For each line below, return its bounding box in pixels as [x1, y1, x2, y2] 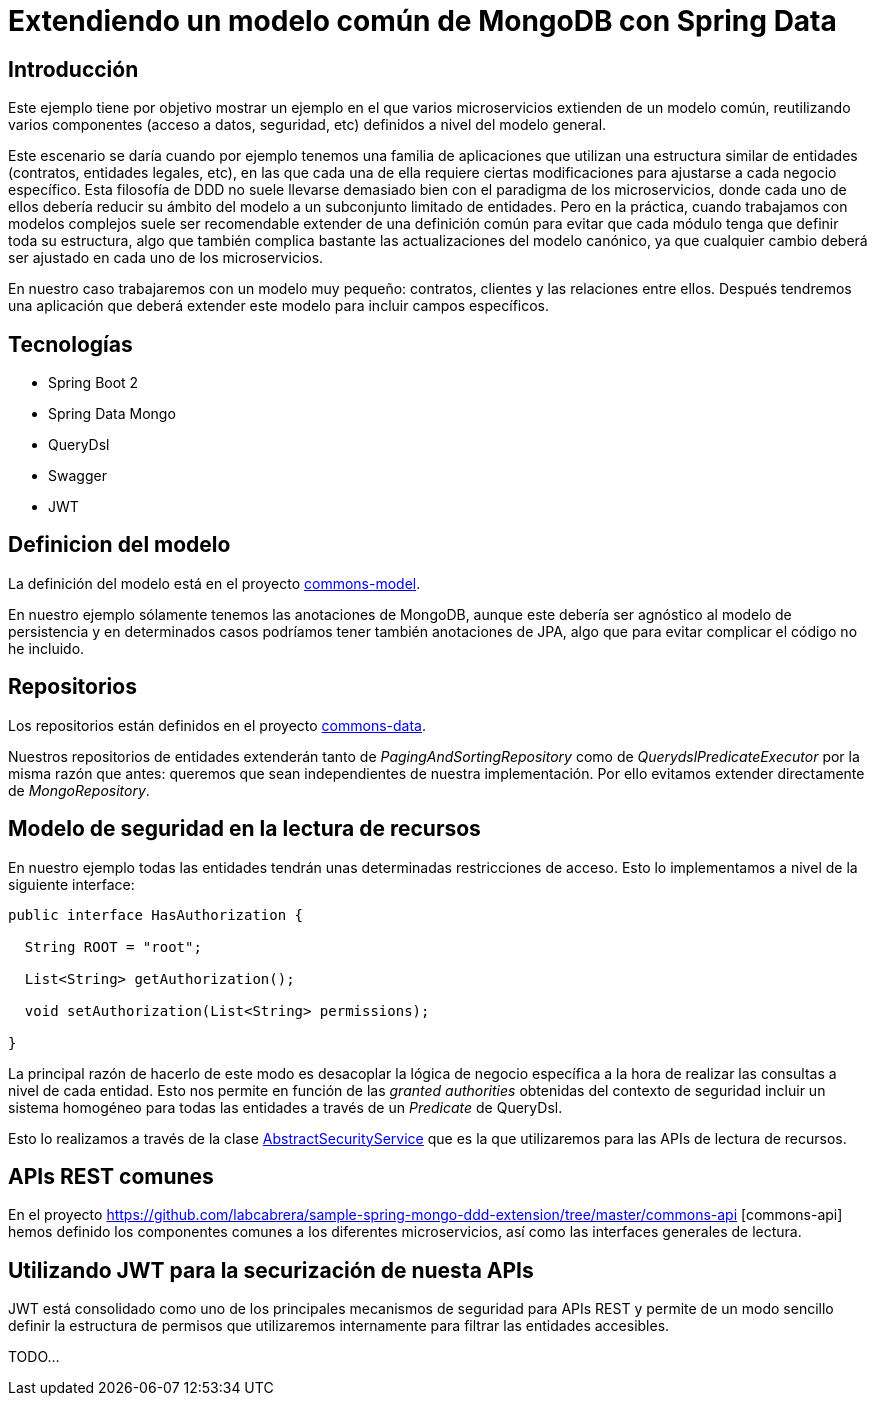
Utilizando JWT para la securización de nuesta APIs [8, 1257, 534, 1283]
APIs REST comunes [8, 1163, 214, 1189]
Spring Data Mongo [48, 405, 176, 423]
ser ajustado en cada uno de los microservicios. [8, 249, 324, 267]
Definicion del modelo [8, 532, 231, 558]
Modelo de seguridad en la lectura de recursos [8, 816, 481, 842]
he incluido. [8, 639, 85, 657]
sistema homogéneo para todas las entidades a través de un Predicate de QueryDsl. [8, 1098, 563, 1116]
